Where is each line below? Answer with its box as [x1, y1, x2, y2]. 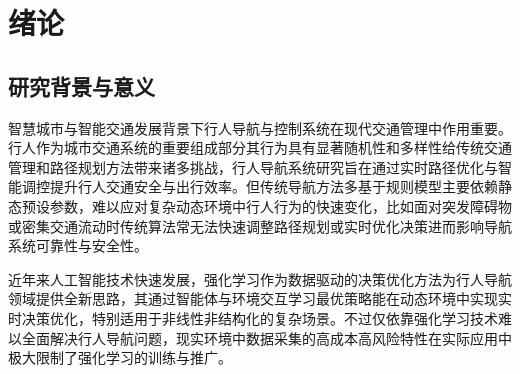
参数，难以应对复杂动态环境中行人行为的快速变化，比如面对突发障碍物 [49, 195, 512, 216]
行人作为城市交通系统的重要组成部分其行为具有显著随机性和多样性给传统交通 [8, 137, 512, 158]
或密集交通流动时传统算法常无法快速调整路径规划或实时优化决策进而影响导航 [8, 215, 512, 236]
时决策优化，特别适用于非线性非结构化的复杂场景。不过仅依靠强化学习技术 [8, 307, 498, 328]
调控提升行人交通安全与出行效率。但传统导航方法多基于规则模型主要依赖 [21, 176, 498, 197]
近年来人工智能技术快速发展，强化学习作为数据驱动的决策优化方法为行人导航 [8, 268, 512, 289]
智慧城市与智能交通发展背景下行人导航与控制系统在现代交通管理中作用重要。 [8, 117, 512, 138]
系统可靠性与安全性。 [8, 235, 148, 256]
